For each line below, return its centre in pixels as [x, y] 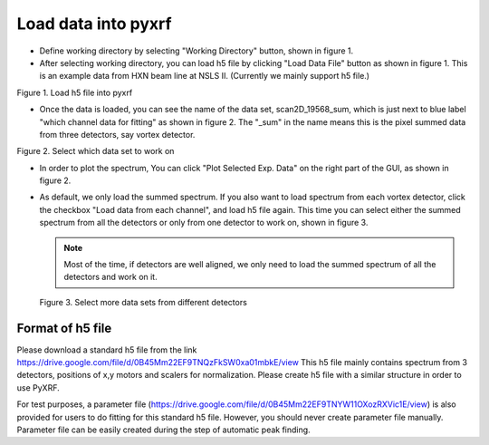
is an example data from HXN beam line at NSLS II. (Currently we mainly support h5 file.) [205, 76]
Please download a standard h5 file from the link [107, 350]
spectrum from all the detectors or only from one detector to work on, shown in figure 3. [204, 223]
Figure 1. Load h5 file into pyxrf [75, 92]
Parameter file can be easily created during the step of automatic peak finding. [164, 430]
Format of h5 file [64, 328]
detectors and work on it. [110, 277]
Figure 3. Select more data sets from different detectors [144, 302]
